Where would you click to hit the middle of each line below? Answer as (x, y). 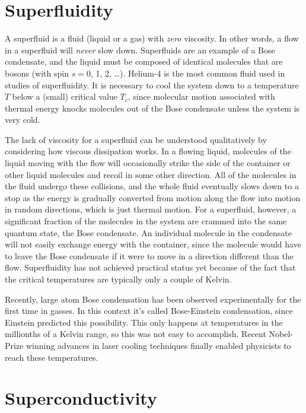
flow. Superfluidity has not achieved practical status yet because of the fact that (150, 267)
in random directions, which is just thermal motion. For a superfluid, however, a (151, 209)
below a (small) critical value (65, 96)
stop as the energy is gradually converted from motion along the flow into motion (153, 197)
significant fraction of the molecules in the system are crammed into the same (146, 221)
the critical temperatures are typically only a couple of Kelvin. (118, 279)
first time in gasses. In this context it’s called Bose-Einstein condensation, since (149, 311)
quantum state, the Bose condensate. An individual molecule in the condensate (148, 232)
